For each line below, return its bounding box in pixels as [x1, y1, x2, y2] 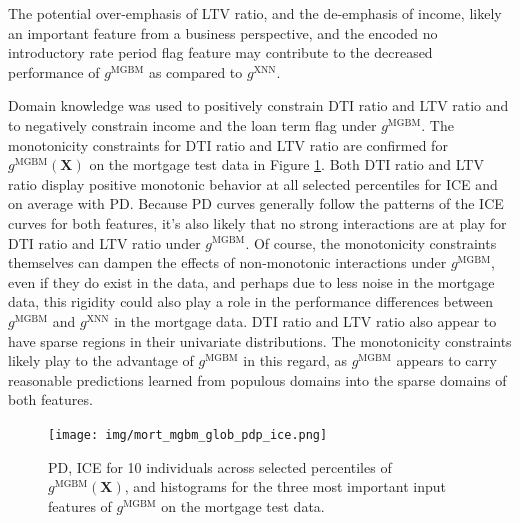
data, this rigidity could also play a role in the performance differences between [8, 291, 493, 312]
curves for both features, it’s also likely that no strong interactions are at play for [8, 212, 507, 233]
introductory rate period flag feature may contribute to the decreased [8, 42, 433, 63]
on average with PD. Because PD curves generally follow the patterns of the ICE [8, 193, 504, 214]
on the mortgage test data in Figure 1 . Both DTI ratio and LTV [89, 154, 484, 175]
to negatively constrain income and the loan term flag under [8, 114, 377, 135]
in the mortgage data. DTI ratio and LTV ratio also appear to [114, 310, 497, 331]
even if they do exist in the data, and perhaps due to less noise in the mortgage [8, 271, 495, 292]
